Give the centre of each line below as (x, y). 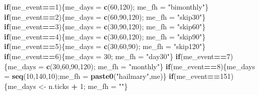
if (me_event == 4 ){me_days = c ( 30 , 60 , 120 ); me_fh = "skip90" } (105, 36)
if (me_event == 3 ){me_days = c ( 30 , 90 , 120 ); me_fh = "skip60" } (105, 27)
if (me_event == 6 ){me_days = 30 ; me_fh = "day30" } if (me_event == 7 (117, 56)
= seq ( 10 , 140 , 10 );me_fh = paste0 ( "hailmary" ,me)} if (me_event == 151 (118, 76)
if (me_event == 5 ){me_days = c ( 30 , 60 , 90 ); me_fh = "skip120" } (105, 46)
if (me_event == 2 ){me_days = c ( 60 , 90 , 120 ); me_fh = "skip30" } (105, 16)
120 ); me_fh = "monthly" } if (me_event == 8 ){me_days (168, 66)
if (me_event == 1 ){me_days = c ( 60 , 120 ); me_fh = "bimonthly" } (106, 7)
